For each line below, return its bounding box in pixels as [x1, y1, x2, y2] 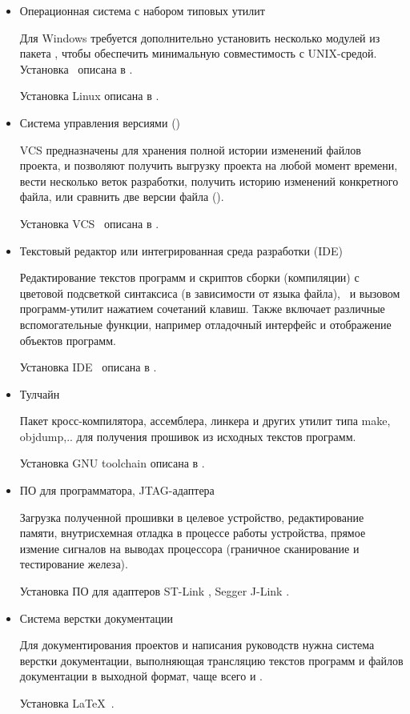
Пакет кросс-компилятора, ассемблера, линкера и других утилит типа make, [19, 412, 391, 429]
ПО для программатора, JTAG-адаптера [19, 482, 215, 499]
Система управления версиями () [19, 114, 181, 130]
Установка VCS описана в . [19, 215, 159, 231]
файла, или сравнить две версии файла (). [19, 188, 224, 205]
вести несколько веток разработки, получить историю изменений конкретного [19, 172, 399, 189]
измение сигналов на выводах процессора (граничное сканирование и [19, 540, 360, 556]
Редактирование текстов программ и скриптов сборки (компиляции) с [19, 269, 360, 286]
